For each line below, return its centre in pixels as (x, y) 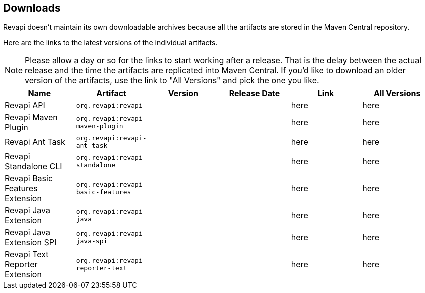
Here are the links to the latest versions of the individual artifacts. (111, 43)
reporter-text (102, 268)
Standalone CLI (34, 166)
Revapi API (25, 106)
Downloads (32, 8)
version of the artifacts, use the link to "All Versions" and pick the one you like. (172, 81)
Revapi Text (27, 254)
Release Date (255, 94)
